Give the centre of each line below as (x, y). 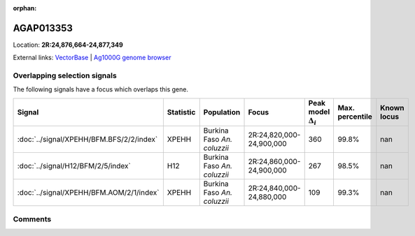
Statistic (181, 112)
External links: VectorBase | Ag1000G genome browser (92, 58)
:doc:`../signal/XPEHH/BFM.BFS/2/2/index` (87, 140)
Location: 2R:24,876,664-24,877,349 (68, 45)
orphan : (25, 8)
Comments (32, 219)
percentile (355, 117)
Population (222, 112)
